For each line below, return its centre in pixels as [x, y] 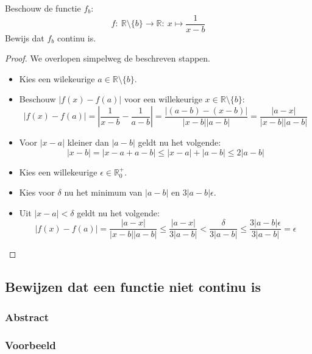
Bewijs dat [25, 37]
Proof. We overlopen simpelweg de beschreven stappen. [108, 58]
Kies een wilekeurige [57, 78]
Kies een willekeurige [58, 172]
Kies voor [37, 192]
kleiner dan [88, 142]
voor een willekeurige [163, 99]
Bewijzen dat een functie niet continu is [133, 287]
